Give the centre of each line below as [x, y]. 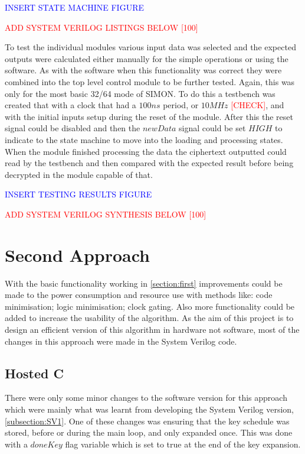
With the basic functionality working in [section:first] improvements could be [144, 283]
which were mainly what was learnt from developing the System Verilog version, [150, 409]
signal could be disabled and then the [73, 128]
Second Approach [78, 254]
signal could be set [212, 128]
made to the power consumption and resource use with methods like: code [139, 295]
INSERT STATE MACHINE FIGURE [74, 7]
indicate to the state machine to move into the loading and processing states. [144, 139]
